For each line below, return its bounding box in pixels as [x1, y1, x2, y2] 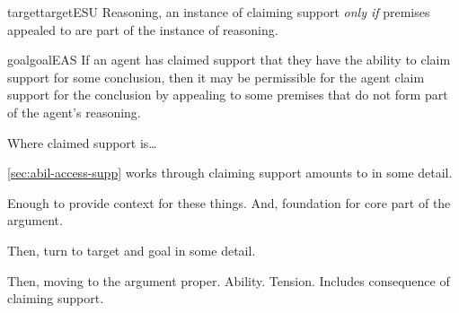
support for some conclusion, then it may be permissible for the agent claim [7, 67, 425, 86]
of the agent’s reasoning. [7, 102, 141, 121]
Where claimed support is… [7, 133, 157, 152]
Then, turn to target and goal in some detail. [7, 240, 256, 259]
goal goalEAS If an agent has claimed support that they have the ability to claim [7, 50, 451, 69]
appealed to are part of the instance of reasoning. [7, 20, 278, 39]
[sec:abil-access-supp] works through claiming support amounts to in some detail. [7, 163, 453, 182]
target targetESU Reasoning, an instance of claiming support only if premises [7, 3, 430, 21]
